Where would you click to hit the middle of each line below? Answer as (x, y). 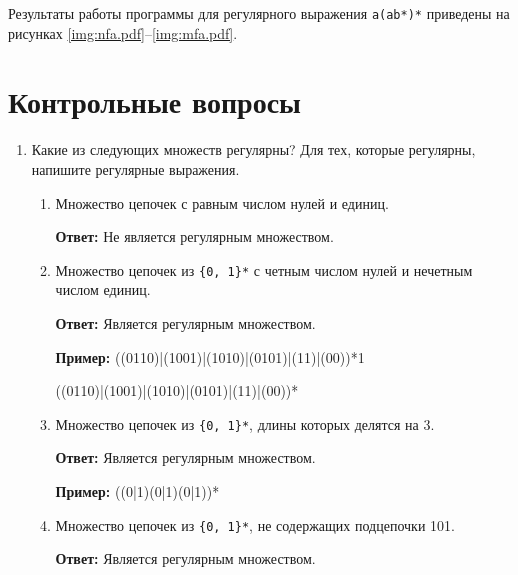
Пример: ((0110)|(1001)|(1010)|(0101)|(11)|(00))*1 (210, 356)
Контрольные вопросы (154, 101)
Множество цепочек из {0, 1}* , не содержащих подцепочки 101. (255, 524)
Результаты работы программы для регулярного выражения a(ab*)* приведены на (259, 13)
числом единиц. (103, 289)
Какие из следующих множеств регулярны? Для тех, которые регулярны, (253, 149)
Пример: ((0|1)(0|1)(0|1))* (137, 491)
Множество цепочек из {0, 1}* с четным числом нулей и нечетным (264, 269)
